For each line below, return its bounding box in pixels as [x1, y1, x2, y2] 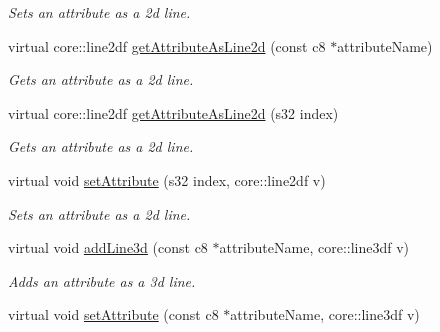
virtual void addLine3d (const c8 [8, 237, 208, 258]
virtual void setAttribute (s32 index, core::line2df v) [8, 169, 326, 190]
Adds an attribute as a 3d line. [8, 270, 196, 291]
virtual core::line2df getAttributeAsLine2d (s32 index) [8, 102, 339, 123]
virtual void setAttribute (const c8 [8, 304, 219, 325]
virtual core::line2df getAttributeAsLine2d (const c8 [8, 35, 326, 56]
